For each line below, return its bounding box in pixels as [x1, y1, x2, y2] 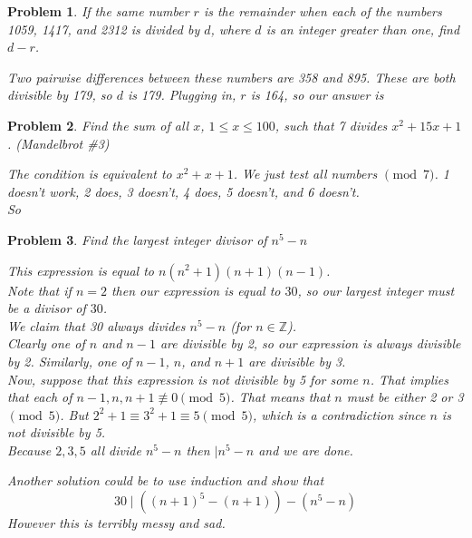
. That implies [370, 369, 448, 388]
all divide [90, 440, 141, 459]
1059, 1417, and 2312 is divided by [7, 19, 200, 38]
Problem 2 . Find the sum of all [7, 115, 189, 134]
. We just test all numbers [233, 164, 378, 183]
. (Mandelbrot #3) [7, 133, 110, 152]
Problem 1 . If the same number [7, 2, 189, 20]
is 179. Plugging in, [127, 85, 236, 104]
